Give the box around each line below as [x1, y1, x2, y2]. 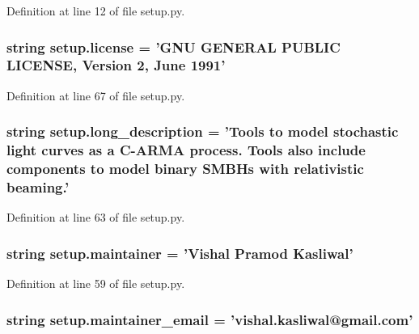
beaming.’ [6, 177, 70, 197]
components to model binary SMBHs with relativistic [6, 159, 364, 179]
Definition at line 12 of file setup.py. [6, 2, 185, 19]
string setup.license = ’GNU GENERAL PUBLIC [6, 36, 341, 57]
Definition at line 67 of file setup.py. [6, 87, 185, 104]
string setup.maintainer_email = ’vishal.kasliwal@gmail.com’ [6, 309, 413, 329]
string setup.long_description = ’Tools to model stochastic [6, 121, 399, 142]
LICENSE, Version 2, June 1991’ [6, 55, 226, 75]
